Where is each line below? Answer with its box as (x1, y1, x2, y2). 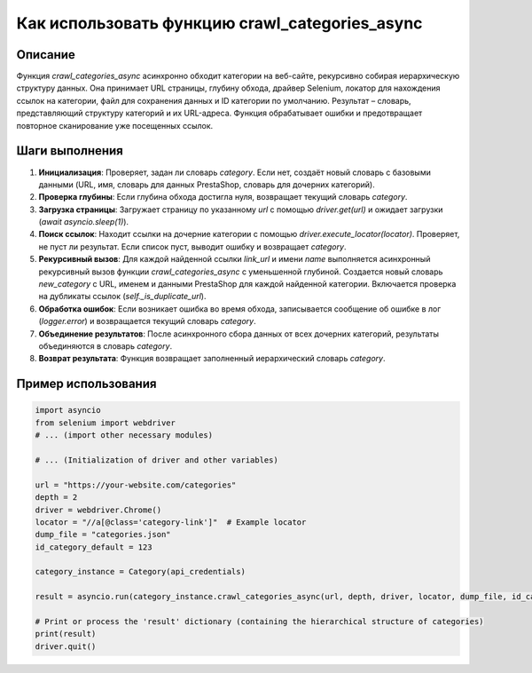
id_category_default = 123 (35, 542, 153, 552)
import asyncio (35, 405, 101, 416)
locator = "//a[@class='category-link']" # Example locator (35, 517, 307, 527)
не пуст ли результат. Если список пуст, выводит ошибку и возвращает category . (38, 241, 347, 252)
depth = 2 (35, 493, 78, 503)
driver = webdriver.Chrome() (35, 504, 162, 515)
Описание (16, 47, 75, 62)
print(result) (35, 629, 97, 639)
